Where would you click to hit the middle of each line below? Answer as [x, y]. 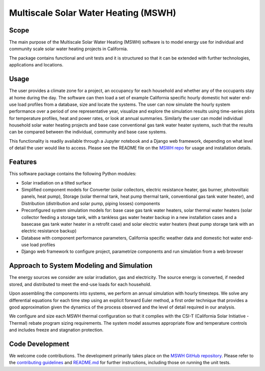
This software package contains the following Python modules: [73, 174]
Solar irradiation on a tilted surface [56, 183]
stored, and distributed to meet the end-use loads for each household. [80, 284]
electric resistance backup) [49, 231]
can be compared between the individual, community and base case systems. [88, 132]
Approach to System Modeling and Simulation [81, 266]
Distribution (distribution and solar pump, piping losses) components [91, 203]
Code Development [39, 344]
